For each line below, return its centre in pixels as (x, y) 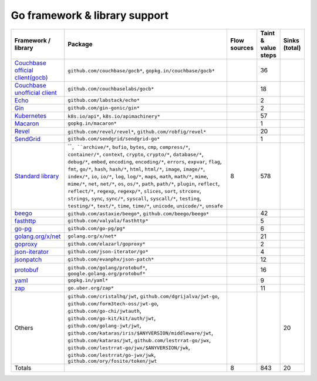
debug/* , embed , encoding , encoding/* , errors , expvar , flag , (145, 161)
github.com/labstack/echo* (104, 100)
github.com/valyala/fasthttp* (108, 221)
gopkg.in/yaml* (88, 280)
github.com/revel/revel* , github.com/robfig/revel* (137, 131)
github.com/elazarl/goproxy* (107, 244)
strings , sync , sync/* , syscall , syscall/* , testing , (135, 198)
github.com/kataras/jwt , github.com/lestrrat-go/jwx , (139, 340)
